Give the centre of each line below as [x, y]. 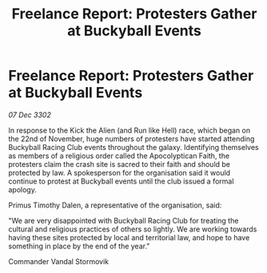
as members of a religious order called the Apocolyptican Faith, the [119, 156]
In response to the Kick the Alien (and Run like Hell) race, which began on [129, 130]
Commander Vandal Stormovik [59, 261]
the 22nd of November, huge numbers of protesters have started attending [132, 138]
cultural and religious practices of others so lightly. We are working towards [133, 229]
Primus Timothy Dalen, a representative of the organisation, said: [115, 205]
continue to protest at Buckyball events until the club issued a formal [121, 181]
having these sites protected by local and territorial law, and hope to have [129, 237]
